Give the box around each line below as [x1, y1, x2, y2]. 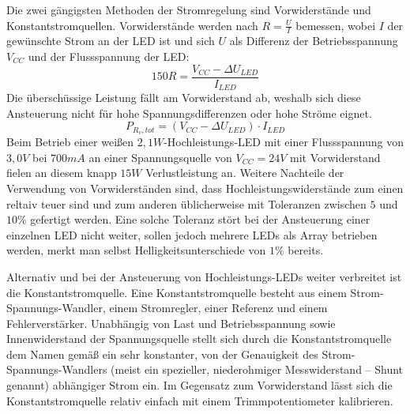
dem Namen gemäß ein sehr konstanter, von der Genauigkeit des [6, 345, 318, 362]
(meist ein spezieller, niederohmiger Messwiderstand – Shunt [111, 361, 404, 378]
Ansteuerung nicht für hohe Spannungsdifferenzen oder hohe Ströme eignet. [6, 104, 372, 121]
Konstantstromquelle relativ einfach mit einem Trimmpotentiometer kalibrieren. [6, 392, 393, 408]
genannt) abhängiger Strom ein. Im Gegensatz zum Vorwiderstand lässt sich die [6, 377, 393, 393]
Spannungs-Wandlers [6, 361, 107, 378]
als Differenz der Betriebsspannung [229, 32, 398, 49]
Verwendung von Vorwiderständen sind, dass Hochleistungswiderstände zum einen [6, 179, 404, 196]
